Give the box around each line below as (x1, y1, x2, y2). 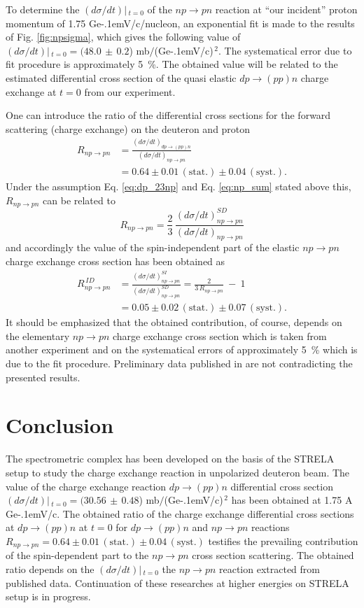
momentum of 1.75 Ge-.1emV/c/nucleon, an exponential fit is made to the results (6, 15, 355, 30)
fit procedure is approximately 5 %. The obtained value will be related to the (6, 57, 338, 71)
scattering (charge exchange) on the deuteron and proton (6, 121, 251, 136)
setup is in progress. (6, 589, 91, 604)
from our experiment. (84, 84, 176, 99)
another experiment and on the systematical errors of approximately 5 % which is (6, 342, 358, 357)
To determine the (6, 2, 80, 16)
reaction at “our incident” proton (215, 2, 358, 16)
